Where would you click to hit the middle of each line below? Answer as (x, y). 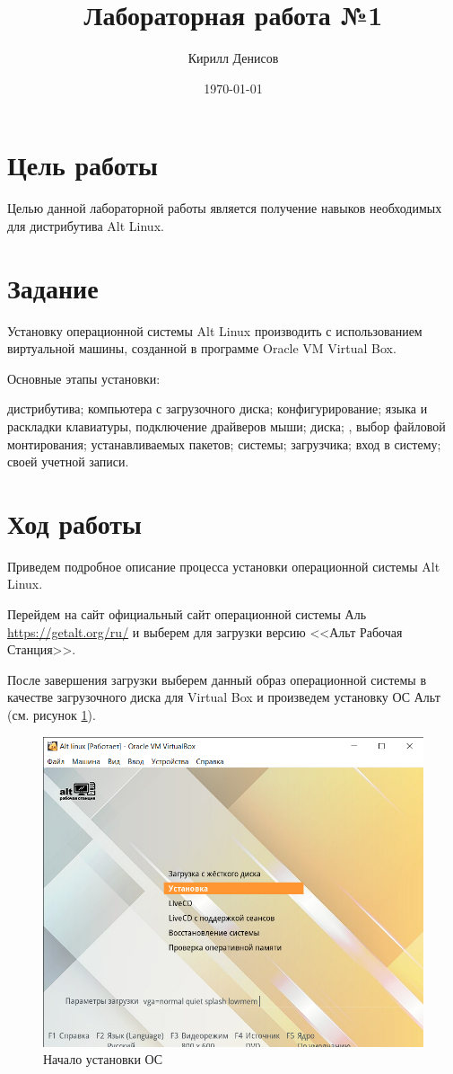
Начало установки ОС (103, 1059)
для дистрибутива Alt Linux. (86, 225)
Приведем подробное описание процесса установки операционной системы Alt (224, 566)
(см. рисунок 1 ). (52, 715)
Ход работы (74, 523)
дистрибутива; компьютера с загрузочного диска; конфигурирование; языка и (218, 408)
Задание (53, 287)
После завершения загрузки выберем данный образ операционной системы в (217, 679)
